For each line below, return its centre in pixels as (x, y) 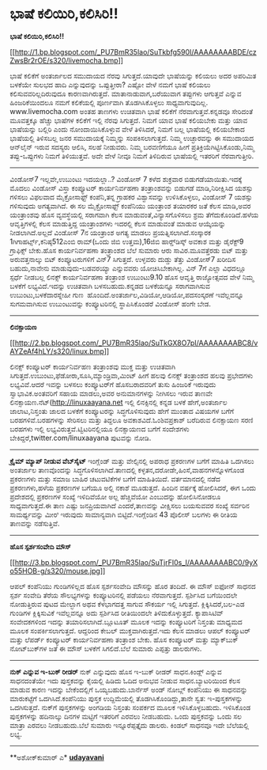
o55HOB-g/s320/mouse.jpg (55, 571)
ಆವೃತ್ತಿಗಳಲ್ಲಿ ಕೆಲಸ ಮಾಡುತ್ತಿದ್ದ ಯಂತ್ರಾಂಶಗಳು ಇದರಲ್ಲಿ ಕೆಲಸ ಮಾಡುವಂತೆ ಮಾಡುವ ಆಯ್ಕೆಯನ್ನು (118, 223)
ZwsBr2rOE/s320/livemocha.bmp (64, 60)
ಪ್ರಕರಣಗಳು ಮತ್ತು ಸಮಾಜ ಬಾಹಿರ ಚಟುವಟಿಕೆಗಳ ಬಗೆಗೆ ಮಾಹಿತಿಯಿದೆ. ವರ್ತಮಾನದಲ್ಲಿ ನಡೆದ (115, 479)
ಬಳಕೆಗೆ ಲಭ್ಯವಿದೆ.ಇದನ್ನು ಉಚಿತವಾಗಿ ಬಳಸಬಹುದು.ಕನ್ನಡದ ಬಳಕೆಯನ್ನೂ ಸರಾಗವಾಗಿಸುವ (110, 286)
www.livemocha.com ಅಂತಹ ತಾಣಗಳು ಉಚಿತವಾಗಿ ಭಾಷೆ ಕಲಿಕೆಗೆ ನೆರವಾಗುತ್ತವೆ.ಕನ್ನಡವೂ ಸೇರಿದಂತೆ (132, 111)
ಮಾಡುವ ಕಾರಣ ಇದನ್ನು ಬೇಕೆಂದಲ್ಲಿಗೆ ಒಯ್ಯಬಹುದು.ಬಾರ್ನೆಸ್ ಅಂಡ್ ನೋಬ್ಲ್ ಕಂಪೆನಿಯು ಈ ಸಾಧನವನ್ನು (129, 689)
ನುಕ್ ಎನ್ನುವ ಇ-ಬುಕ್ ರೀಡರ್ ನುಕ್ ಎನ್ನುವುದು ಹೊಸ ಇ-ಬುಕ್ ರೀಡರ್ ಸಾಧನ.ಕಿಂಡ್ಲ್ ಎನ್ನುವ (116, 671)
